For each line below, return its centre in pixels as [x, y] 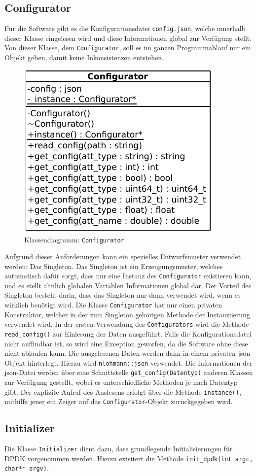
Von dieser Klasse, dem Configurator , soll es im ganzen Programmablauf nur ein [128, 48]
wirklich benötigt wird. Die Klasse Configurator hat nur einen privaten [113, 304]
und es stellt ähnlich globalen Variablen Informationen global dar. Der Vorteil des [128, 285]
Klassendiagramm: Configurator [74, 240]
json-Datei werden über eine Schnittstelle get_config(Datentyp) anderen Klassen [129, 372]
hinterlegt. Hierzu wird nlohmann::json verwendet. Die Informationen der [140, 362]
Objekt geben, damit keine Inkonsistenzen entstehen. [84, 57]
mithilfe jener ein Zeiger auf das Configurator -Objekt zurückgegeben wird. [119, 401]
